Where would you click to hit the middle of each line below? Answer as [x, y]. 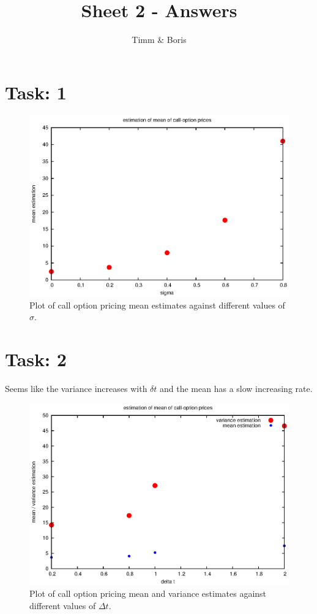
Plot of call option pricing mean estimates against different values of [157, 305]
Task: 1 [36, 92]
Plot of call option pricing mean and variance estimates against [148, 593]
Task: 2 [36, 359]
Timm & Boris [159, 40]
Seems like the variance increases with [76, 388]
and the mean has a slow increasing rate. [236, 388]
